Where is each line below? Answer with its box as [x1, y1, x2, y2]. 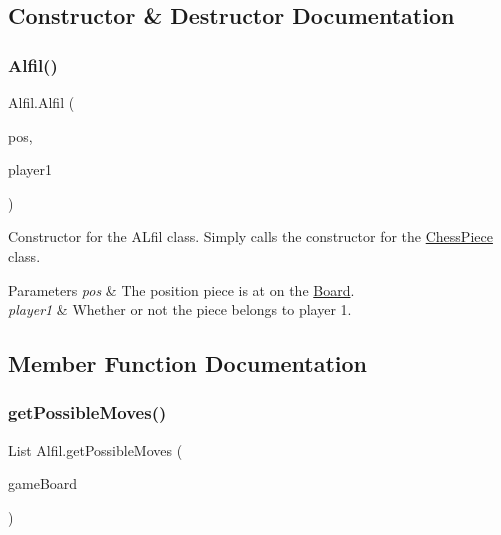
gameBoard [8, 473, 78, 494]
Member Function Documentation [8, 348, 368, 379]
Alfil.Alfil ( [8, 92, 75, 112]
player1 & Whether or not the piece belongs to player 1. [8, 299, 352, 320]
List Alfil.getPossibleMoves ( [8, 439, 183, 460]
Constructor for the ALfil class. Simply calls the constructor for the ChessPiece [8, 226, 493, 247]
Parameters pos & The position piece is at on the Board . [8, 279, 355, 300]
